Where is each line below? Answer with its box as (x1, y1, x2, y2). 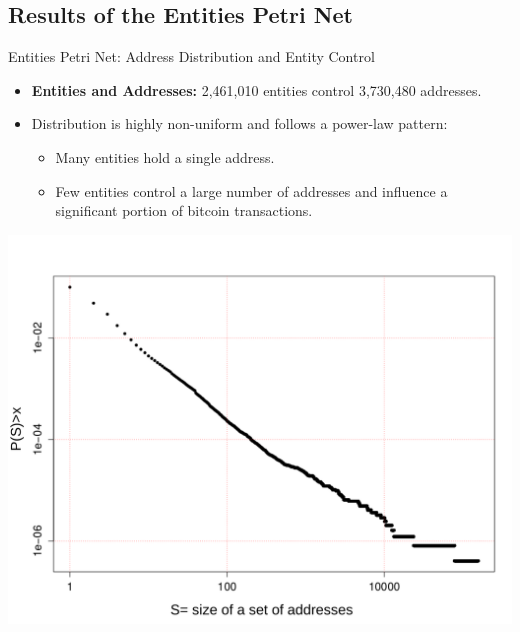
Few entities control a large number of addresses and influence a (55, 180, 448, 201)
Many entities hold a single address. (55, 146, 275, 167)
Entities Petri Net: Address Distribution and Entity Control (8, 46, 375, 67)
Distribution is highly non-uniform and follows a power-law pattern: (31, 113, 448, 134)
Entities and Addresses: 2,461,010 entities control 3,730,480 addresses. (31, 79, 482, 100)
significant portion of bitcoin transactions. (55, 200, 313, 221)
